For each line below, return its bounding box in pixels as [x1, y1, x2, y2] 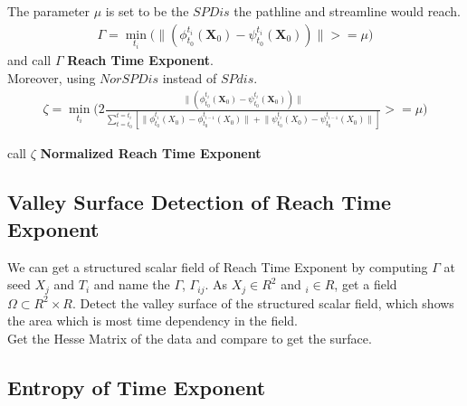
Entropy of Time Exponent [7, 373, 266, 401]
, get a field [334, 275, 397, 294]
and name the [93, 275, 170, 294]
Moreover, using [7, 69, 96, 88]
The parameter [7, 2, 91, 20]
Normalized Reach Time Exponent [40, 144, 262, 163]
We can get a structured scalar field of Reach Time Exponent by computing [7, 257, 428, 276]
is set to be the [105, 2, 189, 20]
